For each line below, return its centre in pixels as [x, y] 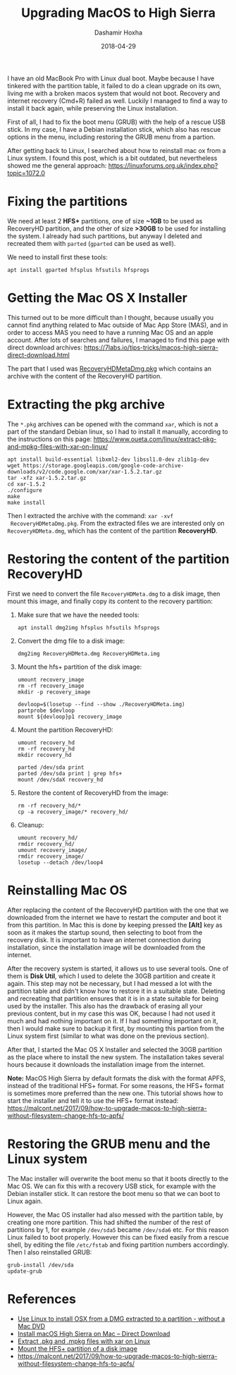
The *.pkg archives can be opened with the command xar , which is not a [113, 424]
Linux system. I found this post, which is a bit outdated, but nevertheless [112, 158]
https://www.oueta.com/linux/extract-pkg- [155, 439]
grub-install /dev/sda [41, 1265]
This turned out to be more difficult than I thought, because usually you [111, 317]
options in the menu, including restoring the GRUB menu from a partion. [111, 137]
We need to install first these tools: [57, 257]
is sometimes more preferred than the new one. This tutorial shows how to [115, 1093]
